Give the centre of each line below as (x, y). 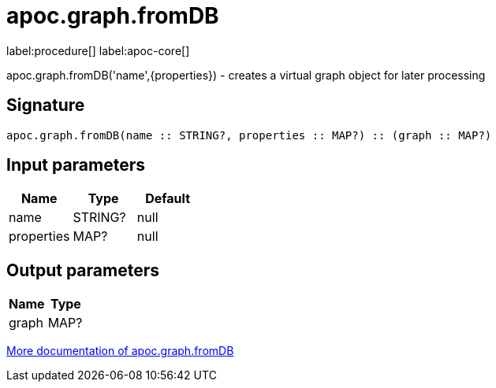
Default (168, 199)
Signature (46, 105)
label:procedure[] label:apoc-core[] (98, 50)
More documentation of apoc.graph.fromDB (120, 351)
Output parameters (83, 270)
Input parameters (76, 165)
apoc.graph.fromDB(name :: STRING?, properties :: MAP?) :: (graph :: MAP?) (249, 135)
